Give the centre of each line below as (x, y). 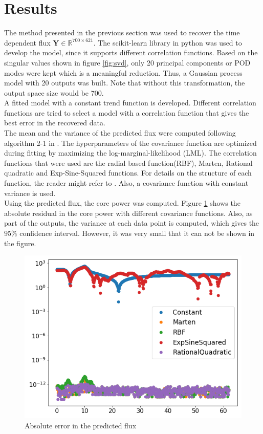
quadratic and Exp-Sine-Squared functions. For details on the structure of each (128, 173)
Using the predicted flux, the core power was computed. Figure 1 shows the (122, 203)
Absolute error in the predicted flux (81, 425)
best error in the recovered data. (55, 123)
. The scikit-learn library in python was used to (168, 42)
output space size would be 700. (54, 92)
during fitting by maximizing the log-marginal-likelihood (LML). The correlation (130, 153)
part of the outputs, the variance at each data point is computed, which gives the (132, 223)
